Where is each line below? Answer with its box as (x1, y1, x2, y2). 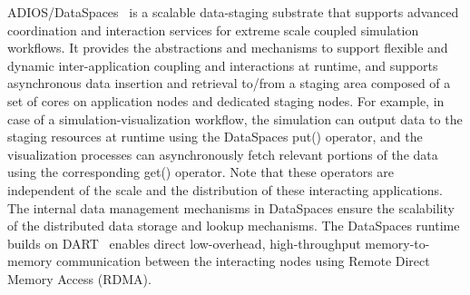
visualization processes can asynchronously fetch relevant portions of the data (7, 144, 438, 163)
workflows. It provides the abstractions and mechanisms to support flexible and (7, 38, 448, 57)
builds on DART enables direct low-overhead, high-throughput (7, 233, 361, 252)
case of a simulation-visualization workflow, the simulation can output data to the (7, 109, 463, 128)
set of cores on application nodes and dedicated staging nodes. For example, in (7, 91, 445, 110)
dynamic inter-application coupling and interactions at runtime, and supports (7, 55, 438, 74)
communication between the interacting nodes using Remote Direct (56, 251, 430, 270)
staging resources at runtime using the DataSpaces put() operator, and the (7, 127, 423, 146)
